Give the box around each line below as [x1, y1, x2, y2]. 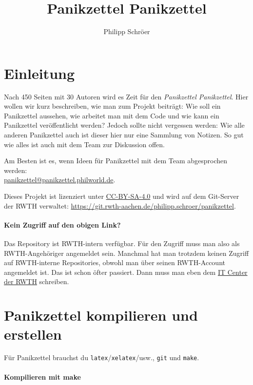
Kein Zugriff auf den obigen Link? [4, 219, 121, 230]
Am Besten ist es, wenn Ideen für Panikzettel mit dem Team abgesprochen [4, 155, 228, 166]
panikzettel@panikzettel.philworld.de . [4, 174, 116, 185]
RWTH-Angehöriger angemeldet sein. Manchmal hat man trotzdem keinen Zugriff [4, 248, 249, 258]
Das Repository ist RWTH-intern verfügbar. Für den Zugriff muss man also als [4, 238, 240, 248]
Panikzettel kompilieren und [4, 305, 198, 325]
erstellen [4, 324, 62, 344]
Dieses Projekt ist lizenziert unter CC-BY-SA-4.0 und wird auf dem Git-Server [4, 191, 239, 201]
